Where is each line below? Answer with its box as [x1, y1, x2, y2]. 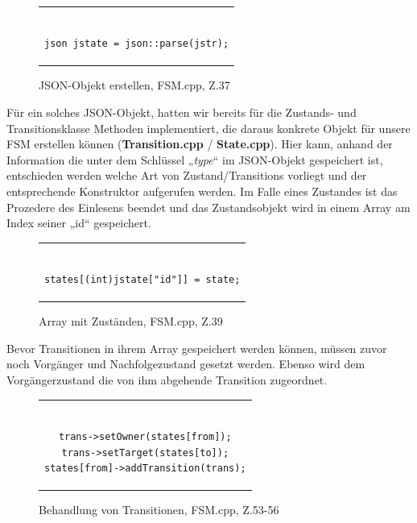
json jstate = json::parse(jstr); [44, 38, 229, 50]
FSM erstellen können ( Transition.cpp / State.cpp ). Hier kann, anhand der [6, 135, 393, 152]
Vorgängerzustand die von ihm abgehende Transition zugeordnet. [6, 371, 328, 388]
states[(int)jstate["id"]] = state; [44, 274, 241, 286]
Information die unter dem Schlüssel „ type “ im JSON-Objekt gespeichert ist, [6, 151, 383, 168]
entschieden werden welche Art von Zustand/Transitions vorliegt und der [6, 167, 367, 184]
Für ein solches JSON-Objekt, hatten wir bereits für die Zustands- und [6, 104, 357, 121]
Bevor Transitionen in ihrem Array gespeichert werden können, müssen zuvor [6, 339, 387, 356]
